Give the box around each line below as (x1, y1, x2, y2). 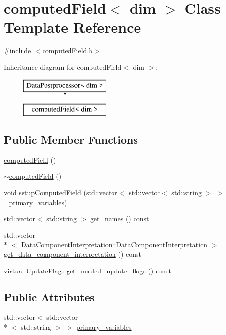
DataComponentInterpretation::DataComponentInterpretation (21, 239, 207, 250)
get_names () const (90, 213, 149, 224)
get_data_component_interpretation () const (4, 249, 141, 259)
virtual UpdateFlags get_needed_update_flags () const (4, 265, 171, 275)
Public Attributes (4, 289, 95, 304)
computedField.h (42, 45, 93, 56)
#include (4, 45, 31, 56)
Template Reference (4, 17, 141, 37)
